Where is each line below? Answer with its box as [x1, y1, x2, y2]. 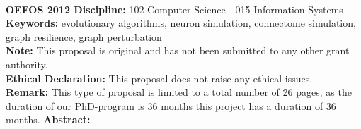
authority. [6, 56, 48, 71]
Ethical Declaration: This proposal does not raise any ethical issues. [6, 70, 313, 85]
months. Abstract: [6, 112, 91, 127]
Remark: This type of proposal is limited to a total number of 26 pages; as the [6, 85, 352, 99]
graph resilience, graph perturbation [6, 29, 162, 44]
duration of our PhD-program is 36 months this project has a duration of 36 [6, 98, 336, 113]
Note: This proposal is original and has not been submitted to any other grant [6, 43, 350, 58]
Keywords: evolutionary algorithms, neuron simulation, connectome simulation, [6, 16, 356, 30]
